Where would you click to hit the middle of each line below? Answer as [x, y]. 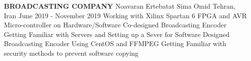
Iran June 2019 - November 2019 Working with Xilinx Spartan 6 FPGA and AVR [125, 15]
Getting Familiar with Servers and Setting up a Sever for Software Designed [117, 34]
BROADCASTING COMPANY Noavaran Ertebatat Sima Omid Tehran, [120, 6]
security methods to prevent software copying [71, 53]
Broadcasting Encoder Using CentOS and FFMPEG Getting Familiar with [115, 43]
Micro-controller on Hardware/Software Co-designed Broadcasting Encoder [115, 25]
